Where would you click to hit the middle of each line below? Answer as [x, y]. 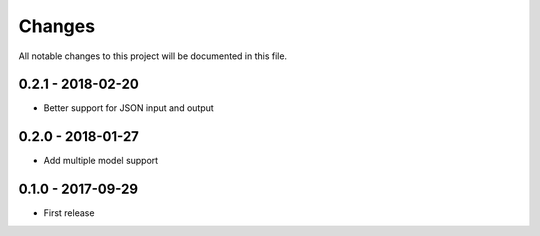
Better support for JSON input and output [128, 108]
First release [69, 213]
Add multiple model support [101, 161]
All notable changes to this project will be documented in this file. [153, 56]
